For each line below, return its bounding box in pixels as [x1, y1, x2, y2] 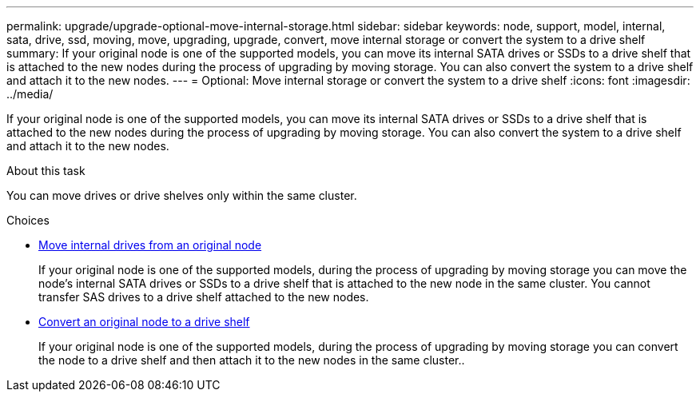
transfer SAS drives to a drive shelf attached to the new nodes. [38, 290, 369, 304]
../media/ [6, 87, 54, 101]
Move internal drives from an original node [38, 238, 262, 252]
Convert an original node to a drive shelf [38, 315, 250, 328]
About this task [6, 164, 86, 177]
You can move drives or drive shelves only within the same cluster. [6, 189, 357, 202]
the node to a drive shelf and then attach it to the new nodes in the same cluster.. [38, 353, 465, 367]
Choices [6, 213, 50, 227]
